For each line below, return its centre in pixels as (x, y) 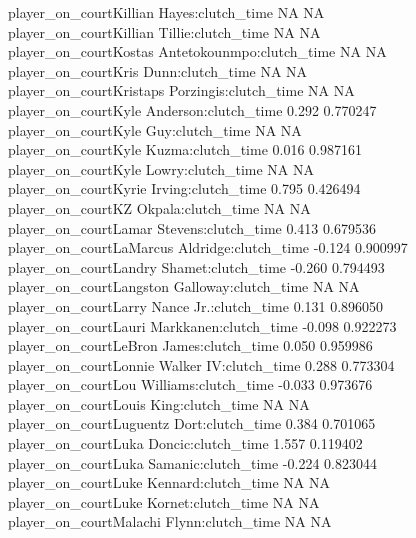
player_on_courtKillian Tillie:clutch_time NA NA (164, 31)
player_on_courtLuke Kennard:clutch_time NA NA (169, 482)
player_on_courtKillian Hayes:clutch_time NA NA (166, 12)
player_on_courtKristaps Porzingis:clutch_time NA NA (181, 90)
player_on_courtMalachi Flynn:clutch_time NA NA (170, 521)
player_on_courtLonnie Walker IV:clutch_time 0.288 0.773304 (201, 364)
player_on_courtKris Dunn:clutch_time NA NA (158, 70)
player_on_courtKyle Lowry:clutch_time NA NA (161, 168)
